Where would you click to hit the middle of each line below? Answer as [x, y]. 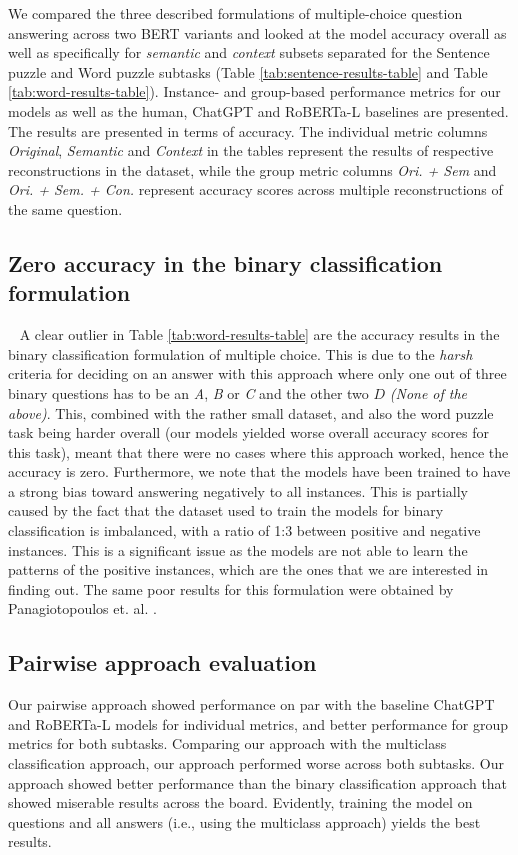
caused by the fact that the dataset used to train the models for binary [226, 510]
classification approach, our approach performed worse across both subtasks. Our [256, 763]
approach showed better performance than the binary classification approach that [258, 782]
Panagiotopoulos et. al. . [82, 608]
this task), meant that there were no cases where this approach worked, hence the [258, 451]
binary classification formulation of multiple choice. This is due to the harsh [240, 353]
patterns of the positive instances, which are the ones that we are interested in [248, 569]
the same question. [65, 208]
